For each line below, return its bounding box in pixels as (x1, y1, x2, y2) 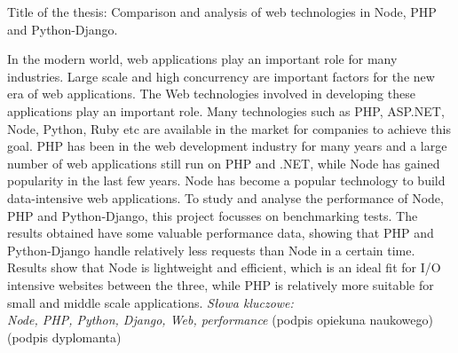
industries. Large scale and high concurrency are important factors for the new (7, 67, 435, 85)
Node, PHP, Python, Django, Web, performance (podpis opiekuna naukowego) (7, 310, 433, 329)
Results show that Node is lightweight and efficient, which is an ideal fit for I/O (7, 258, 441, 277)
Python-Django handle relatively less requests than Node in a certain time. (7, 240, 415, 259)
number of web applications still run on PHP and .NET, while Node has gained (7, 153, 440, 172)
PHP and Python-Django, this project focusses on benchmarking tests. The (7, 206, 418, 224)
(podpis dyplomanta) (7, 327, 122, 346)
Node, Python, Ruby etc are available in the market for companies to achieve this (7, 119, 451, 137)
